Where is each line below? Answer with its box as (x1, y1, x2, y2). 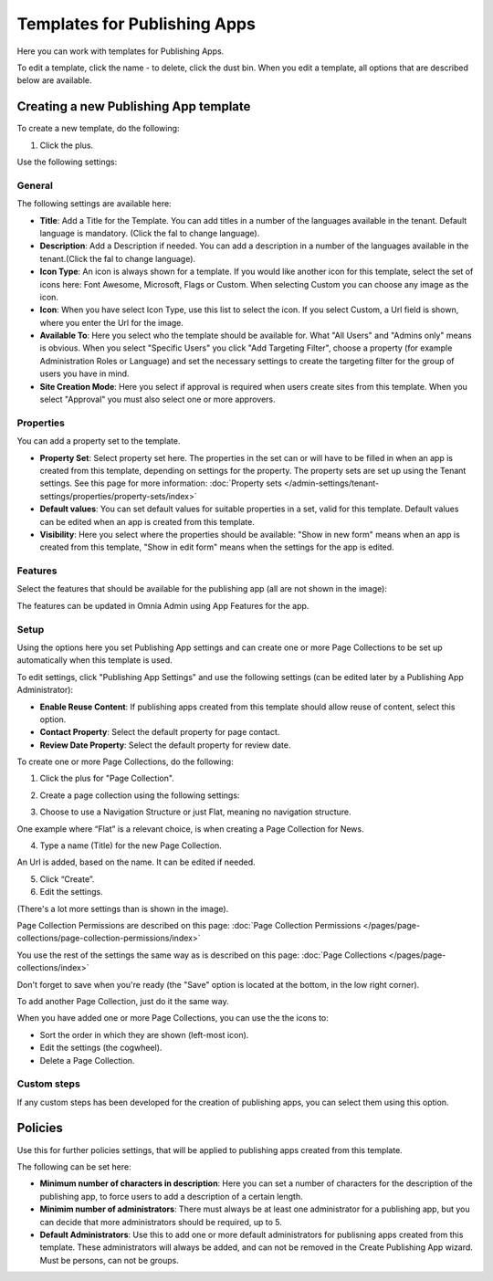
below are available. (16, 75, 92, 86)
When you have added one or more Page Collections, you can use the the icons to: (16, 1013, 329, 1024)
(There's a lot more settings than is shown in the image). (16, 903, 229, 914)
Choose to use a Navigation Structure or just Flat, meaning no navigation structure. (39, 806, 351, 817)
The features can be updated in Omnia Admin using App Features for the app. (16, 600, 309, 611)
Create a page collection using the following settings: (39, 790, 240, 801)
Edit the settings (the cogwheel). (39, 1042, 163, 1054)
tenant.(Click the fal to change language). (39, 253, 196, 264)
